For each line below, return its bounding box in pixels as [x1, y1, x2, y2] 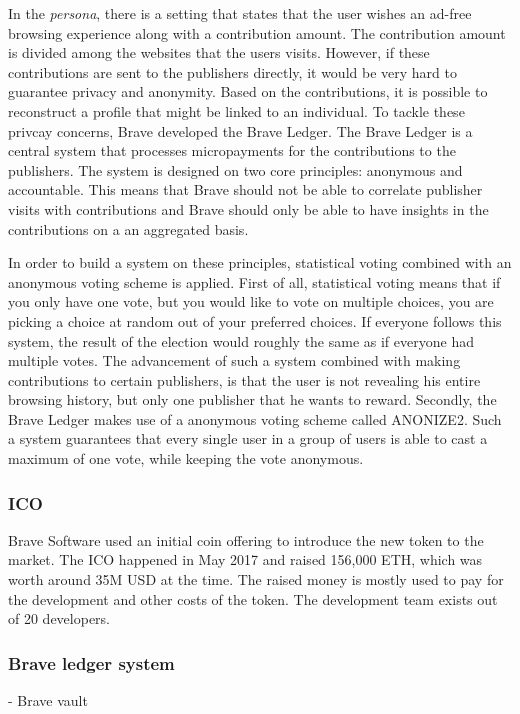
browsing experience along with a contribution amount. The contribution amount [8, 22, 506, 43]
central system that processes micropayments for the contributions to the [8, 140, 456, 161]
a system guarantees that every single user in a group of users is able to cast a [8, 428, 488, 449]
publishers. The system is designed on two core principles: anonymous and [8, 159, 463, 180]
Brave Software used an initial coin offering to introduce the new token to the [8, 529, 484, 550]
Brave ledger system [8, 650, 175, 675]
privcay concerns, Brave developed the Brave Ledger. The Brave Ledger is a [8, 120, 473, 141]
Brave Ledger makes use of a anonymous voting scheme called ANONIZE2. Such [8, 408, 502, 429]
